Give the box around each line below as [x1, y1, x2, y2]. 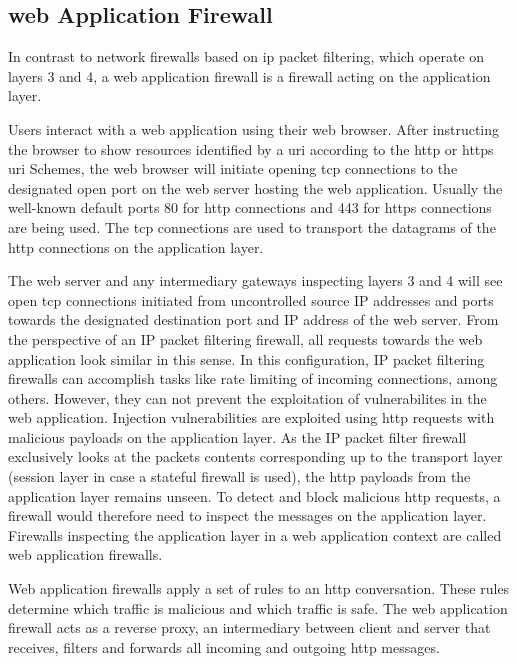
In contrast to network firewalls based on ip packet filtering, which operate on [8, 46, 485, 67]
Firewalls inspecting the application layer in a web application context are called [8, 524, 502, 545]
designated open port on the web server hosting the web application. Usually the [8, 177, 503, 198]
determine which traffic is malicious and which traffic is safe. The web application [8, 597, 508, 618]
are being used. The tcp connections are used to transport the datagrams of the [8, 216, 496, 237]
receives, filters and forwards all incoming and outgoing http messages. [8, 636, 440, 657]
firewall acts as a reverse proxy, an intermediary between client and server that [8, 617, 491, 638]
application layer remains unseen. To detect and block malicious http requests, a [8, 485, 501, 506]
